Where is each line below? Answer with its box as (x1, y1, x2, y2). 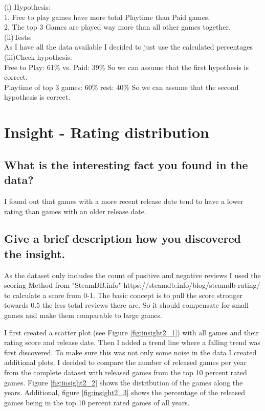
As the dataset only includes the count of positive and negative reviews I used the (4, 269, 261, 280)
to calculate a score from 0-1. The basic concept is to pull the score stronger (4, 289, 243, 300)
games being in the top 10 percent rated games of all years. (4, 397, 190, 407)
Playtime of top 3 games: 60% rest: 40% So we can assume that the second (4, 81, 239, 92)
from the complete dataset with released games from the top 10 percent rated (4, 367, 247, 378)
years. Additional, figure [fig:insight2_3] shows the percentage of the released (4, 387, 246, 398)
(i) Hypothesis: (4, 2, 51, 12)
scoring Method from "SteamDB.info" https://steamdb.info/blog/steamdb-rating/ (4, 280, 260, 290)
